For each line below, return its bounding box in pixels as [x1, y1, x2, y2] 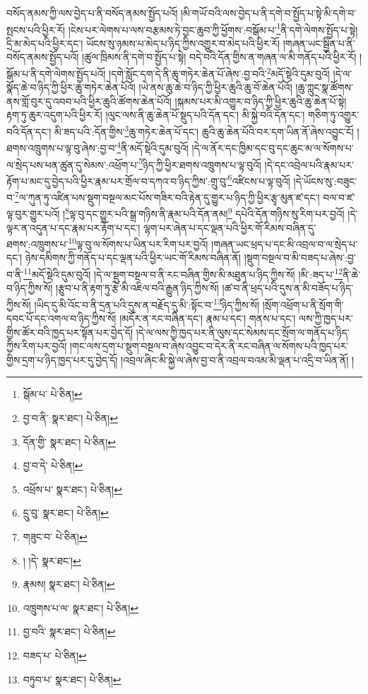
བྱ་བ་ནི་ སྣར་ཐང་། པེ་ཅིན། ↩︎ [23, 411, 118, 425]
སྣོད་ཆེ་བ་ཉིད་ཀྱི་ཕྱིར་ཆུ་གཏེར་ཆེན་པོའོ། [6, 80, 136, 95]
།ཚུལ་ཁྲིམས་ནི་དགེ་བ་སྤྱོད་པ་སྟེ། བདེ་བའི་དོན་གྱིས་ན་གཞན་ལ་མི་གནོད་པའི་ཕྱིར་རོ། [82, 49, 357, 64]
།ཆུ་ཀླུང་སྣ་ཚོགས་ [295, 80, 353, 95]
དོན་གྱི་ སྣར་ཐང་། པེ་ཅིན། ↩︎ [23, 434, 116, 449]
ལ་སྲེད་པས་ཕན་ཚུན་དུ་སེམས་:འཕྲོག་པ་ [6, 157, 139, 172]
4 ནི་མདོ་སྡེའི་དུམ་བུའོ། [117, 139, 189, 155]
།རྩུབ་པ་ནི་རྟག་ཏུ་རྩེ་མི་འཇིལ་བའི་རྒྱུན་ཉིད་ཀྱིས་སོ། [55, 281, 219, 295]
